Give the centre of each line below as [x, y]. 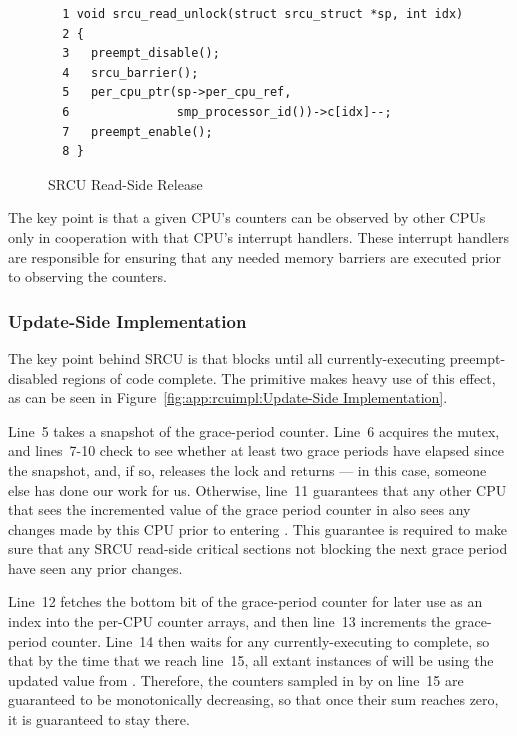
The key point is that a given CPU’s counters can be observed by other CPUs [247, 217]
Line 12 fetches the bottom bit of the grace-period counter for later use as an [245, 601]
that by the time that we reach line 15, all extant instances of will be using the [251, 660]
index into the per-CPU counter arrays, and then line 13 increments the [229, 621]
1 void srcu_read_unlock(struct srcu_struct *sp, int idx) [263, 14]
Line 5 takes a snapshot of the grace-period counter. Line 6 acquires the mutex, [254, 430]
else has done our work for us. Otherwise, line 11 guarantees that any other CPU [257, 489]
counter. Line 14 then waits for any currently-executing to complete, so [270, 640]
